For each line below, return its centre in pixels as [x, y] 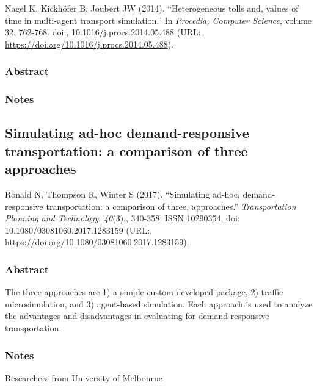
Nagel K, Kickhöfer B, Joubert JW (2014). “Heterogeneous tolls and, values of [152, 8]
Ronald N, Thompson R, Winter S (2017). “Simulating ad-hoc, [122, 194]
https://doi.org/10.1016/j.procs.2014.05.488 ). [89, 44]
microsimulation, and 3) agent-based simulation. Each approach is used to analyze [159, 304]
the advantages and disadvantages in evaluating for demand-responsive [137, 316]
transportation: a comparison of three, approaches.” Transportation [171, 206]
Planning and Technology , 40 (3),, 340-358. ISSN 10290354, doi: [122, 218]
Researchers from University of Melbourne [84, 377]
